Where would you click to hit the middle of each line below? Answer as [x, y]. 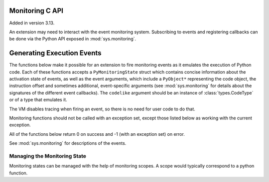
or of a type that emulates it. [38, 100]
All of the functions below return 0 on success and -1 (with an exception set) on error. [97, 134]
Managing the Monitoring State [48, 156]
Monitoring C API [36, 11]
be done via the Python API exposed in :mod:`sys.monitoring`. [73, 39]
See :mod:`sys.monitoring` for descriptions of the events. [68, 143]
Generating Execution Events [55, 53]
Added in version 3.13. [32, 23]
